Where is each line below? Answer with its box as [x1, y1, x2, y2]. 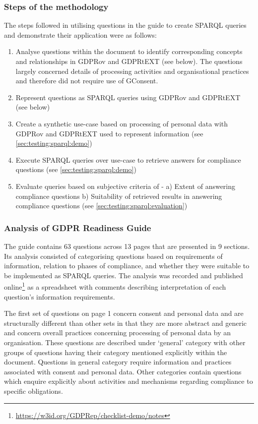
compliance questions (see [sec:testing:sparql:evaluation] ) [15, 200, 188, 211]
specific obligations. [4, 385, 63, 396]
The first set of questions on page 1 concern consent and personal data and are [4, 308, 244, 318]
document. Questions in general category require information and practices [4, 357, 232, 367]
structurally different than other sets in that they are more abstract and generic [4, 317, 247, 328]
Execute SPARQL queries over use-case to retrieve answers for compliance [15, 154, 241, 165]
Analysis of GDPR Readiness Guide [4, 221, 151, 234]
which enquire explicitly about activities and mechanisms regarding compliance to [4, 376, 253, 386]
